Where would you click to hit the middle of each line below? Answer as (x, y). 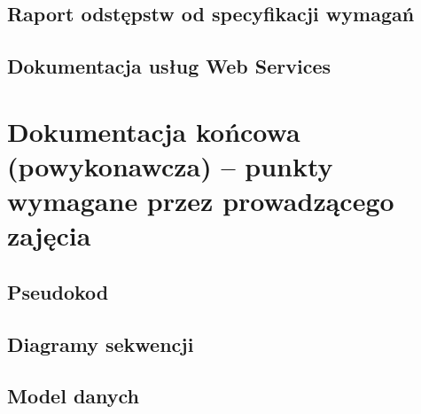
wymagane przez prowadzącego (201, 201)
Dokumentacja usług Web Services (169, 66)
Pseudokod (58, 291)
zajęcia (49, 235)
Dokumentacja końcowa (154, 131)
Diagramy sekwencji (101, 344)
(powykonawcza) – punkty (170, 165)
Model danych (74, 396)
